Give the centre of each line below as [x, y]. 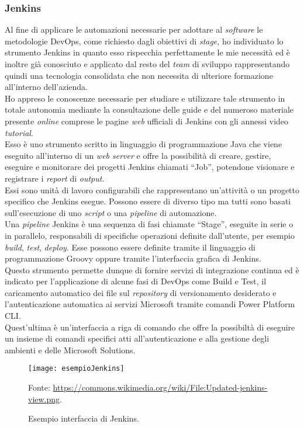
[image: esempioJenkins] [76, 369]
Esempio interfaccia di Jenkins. [84, 418]
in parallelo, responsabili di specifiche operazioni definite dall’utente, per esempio [150, 235]
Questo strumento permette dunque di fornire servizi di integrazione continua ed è [152, 269]
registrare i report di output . [55, 178]
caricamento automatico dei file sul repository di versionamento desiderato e [141, 292]
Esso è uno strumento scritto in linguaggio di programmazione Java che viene [144, 144]
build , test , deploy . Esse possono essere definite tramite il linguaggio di [130, 247]
